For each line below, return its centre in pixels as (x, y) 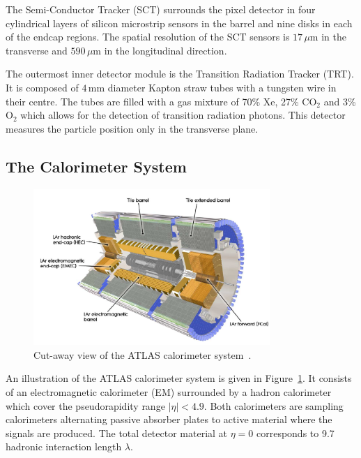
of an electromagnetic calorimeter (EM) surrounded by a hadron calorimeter (169, 391)
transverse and (37, 50)
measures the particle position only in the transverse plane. (132, 128)
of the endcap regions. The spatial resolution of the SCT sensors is (148, 37)
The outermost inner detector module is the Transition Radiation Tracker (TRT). (180, 74)
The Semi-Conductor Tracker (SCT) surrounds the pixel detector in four (161, 9)
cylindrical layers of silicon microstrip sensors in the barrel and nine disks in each (179, 23)
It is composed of (42, 87)
